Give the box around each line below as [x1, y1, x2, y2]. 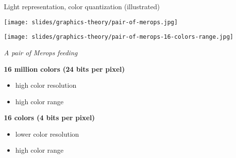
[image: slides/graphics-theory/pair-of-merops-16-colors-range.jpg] [4, 33, 234, 41]
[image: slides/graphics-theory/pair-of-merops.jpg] [4, 18, 178, 26]
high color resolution [15, 80, 77, 90]
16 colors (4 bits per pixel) [4, 112, 95, 123]
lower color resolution [15, 128, 79, 139]
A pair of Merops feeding [4, 47, 78, 57]
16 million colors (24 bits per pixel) [4, 63, 125, 74]
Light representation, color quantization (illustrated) [4, 1, 160, 11]
